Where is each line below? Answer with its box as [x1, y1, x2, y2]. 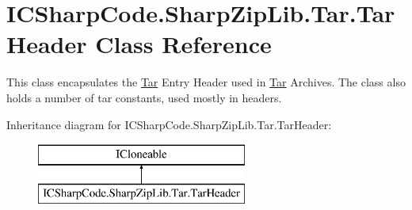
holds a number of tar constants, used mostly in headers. [6, 89, 282, 105]
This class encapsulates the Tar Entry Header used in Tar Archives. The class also [6, 74, 406, 90]
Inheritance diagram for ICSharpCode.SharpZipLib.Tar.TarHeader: [6, 116, 332, 132]
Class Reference [95, 28, 272, 60]
